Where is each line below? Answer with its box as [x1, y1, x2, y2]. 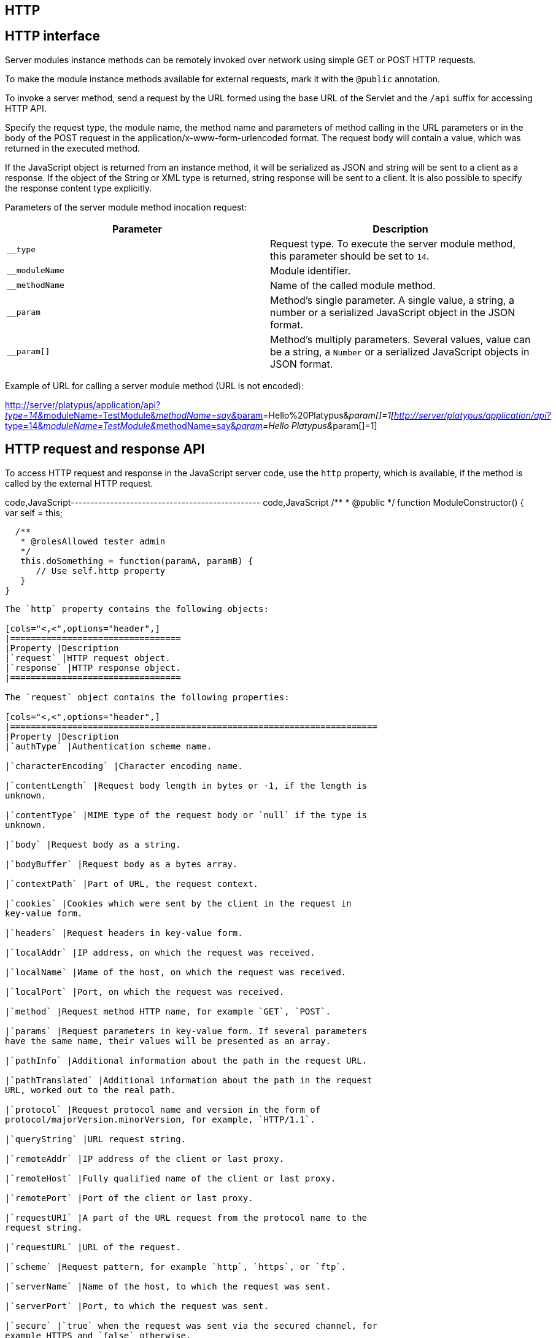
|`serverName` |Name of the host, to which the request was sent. [5, 1281, 331, 1291]
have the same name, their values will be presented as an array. [5, 1035, 331, 1046]
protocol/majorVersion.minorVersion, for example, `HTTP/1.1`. [5, 1114, 315, 1124]
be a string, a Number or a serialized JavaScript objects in [270, 345, 530, 358]
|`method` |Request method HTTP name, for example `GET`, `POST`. [5, 1006, 331, 1016]
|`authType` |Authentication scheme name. [5, 741, 212, 751]
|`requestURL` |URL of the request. [5, 1242, 181, 1252]
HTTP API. [5, 102, 47, 114]
